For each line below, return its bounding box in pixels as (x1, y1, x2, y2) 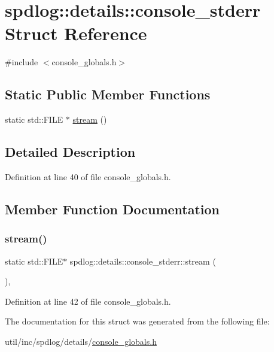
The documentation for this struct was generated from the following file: (5, 315, 270, 327)
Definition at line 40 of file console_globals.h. (5, 170, 171, 183)
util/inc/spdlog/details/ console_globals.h (5, 335, 157, 347)
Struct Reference (5, 21, 147, 45)
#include (5, 56, 38, 68)
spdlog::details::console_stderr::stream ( (69, 254, 216, 267)
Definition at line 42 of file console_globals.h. (5, 295, 171, 307)
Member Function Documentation (5, 199, 220, 218)
